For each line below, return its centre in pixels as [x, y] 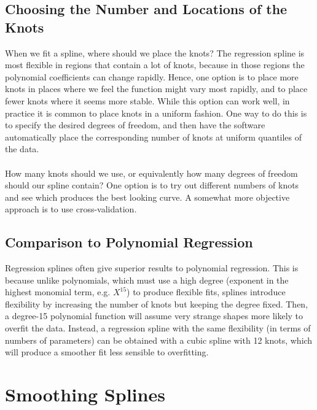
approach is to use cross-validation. [71, 209]
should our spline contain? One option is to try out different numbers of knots [152, 185]
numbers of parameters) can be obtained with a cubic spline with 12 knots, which [159, 340]
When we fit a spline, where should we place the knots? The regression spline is [155, 52]
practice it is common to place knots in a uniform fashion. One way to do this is [156, 113]
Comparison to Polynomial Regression [129, 242]
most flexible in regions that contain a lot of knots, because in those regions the [155, 65]
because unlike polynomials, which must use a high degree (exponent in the [147, 280]
